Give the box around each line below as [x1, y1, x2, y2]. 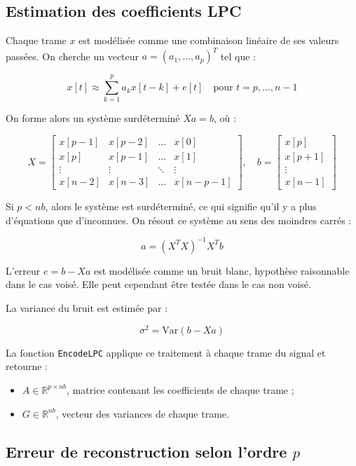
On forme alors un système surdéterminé [6, 111, 180, 125]
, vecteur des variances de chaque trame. [55, 406, 229, 420]
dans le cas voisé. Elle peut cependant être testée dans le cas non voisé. [6, 277, 311, 292]
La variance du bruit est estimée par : [6, 301, 168, 315]
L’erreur [6, 263, 41, 277]
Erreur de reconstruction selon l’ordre [6, 440, 287, 462]
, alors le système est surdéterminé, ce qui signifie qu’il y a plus [45, 199, 317, 214]
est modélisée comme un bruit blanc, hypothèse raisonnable [93, 263, 350, 277]
